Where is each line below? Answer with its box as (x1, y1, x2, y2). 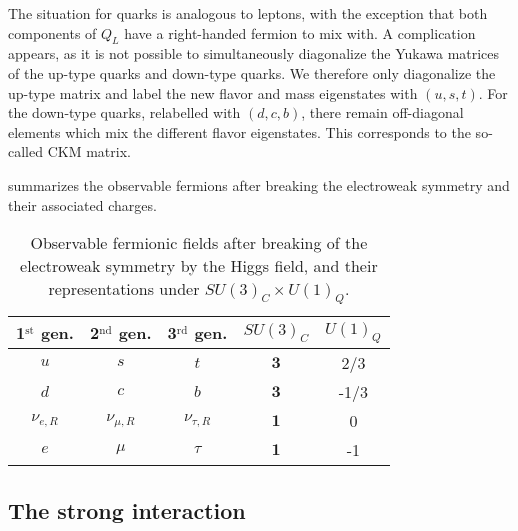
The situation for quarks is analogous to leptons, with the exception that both (8, 3, 488, 23)
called (8, 141, 43, 162)
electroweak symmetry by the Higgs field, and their (20, 254, 378, 278)
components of (8, 22, 97, 43)
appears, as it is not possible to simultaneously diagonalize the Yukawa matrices (8, 43, 500, 64)
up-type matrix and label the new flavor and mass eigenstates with (8, 82, 418, 103)
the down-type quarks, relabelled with (8, 102, 241, 123)
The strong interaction (8, 494, 246, 525)
